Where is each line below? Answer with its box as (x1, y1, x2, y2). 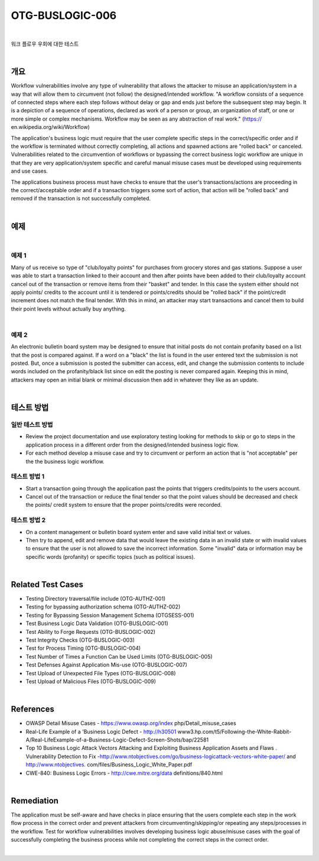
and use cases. (11, 167, 48, 174)
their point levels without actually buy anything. (11, 305, 126, 312)
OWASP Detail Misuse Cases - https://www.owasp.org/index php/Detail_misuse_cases (25, 720, 236, 727)
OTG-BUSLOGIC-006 (11, 9, 117, 22)
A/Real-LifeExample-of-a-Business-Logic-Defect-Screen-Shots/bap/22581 (25, 736, 209, 743)
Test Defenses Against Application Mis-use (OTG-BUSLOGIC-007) (25, 661, 187, 668)
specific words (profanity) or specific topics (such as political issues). (25, 553, 196, 560)
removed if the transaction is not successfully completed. (11, 195, 151, 202)
